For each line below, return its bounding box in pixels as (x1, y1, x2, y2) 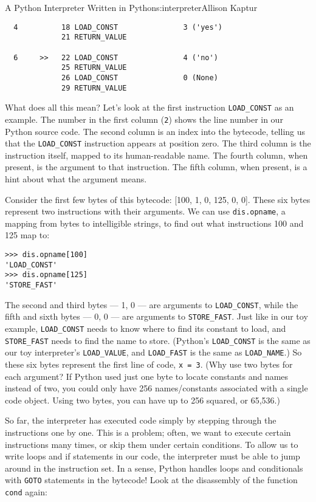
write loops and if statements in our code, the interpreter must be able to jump (5, 450, 300, 462)
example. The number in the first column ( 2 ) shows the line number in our (5, 112, 283, 125)
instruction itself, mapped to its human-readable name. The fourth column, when (5, 148, 308, 161)
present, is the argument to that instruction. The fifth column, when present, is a (5, 160, 307, 173)
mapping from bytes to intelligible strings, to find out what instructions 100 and (5, 216, 304, 229)
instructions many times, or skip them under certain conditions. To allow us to (5, 438, 298, 450)
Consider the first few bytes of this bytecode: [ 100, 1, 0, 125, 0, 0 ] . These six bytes (5, 193, 311, 205)
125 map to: (5, 229, 50, 241)
